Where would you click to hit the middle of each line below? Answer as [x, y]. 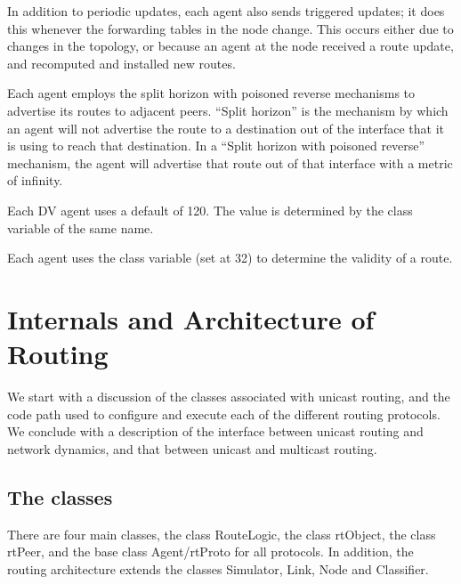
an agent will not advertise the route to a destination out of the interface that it [226, 128]
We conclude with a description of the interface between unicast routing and [215, 431]
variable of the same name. [81, 227]
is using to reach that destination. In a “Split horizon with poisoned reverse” [216, 146]
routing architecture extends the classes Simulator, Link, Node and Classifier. [218, 568]
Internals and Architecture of [191, 318]
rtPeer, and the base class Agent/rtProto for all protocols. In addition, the [210, 552]
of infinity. [35, 180]
